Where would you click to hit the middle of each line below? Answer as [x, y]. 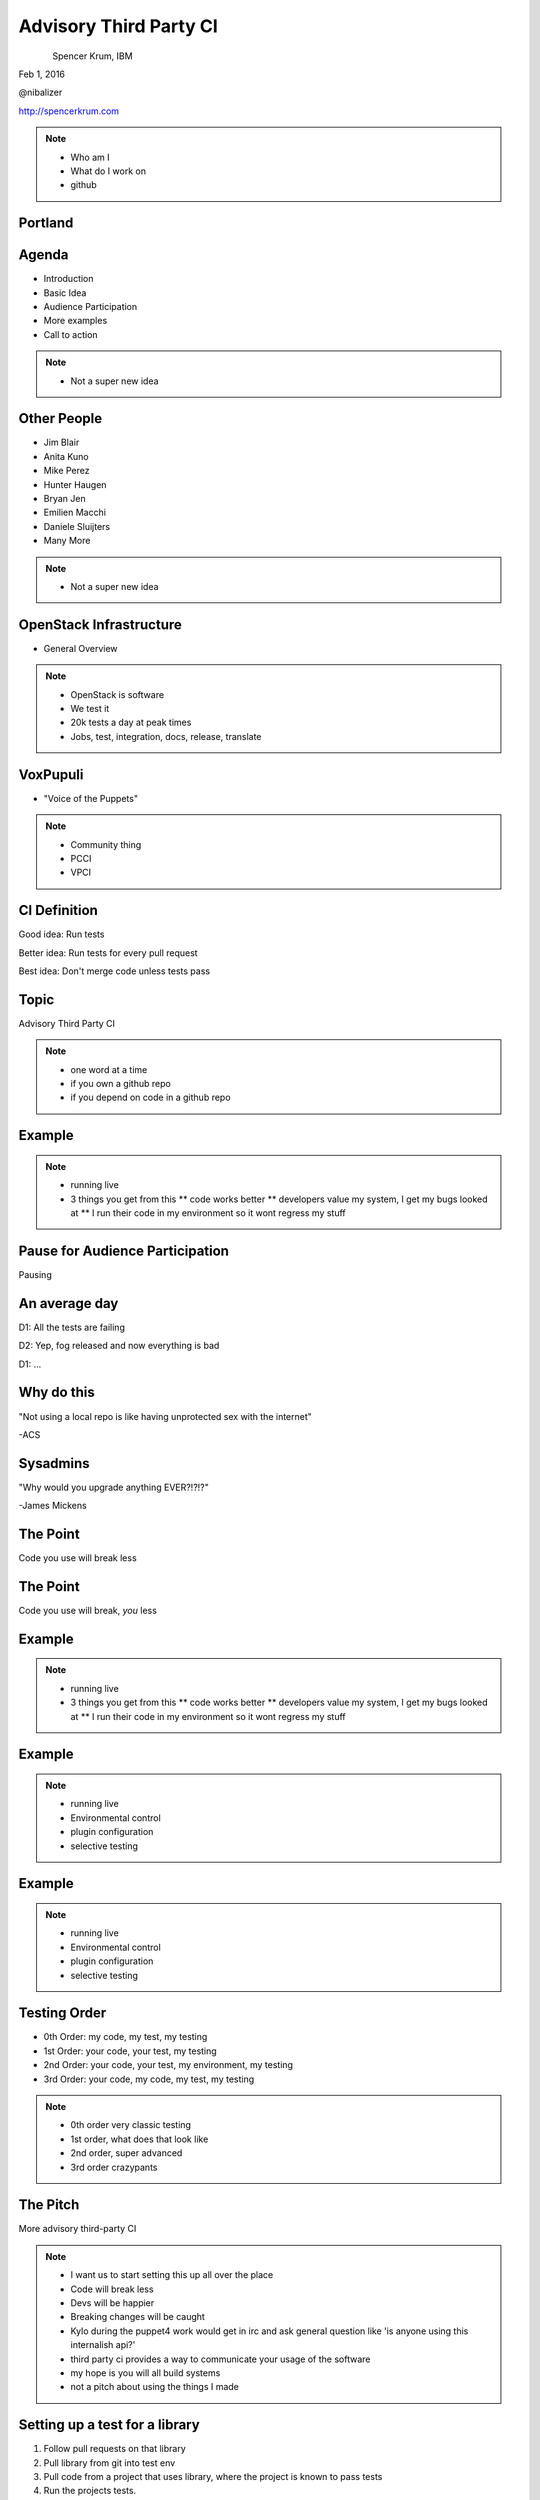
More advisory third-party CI [77, 2229]
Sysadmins [54, 1463]
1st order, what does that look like [139, 2139]
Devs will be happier [112, 2303]
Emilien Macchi [75, 512]
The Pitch [49, 2205]
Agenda [43, 255]
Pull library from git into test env [109, 2462]
